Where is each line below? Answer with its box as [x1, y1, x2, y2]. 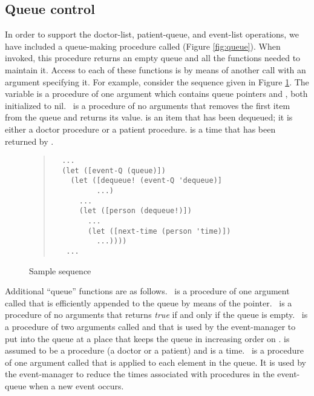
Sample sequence [29, 264, 91, 277]
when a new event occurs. [29, 380, 124, 392]
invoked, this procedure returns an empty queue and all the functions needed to [5, 51, 301, 64]
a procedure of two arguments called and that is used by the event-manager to [5, 320, 296, 333]
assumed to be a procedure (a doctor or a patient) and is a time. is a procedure [5, 344, 304, 357]
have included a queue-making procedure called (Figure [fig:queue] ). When [5, 39, 281, 52]
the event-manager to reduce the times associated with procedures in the [5, 368, 275, 380]
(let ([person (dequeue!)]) [79, 206, 192, 216]
